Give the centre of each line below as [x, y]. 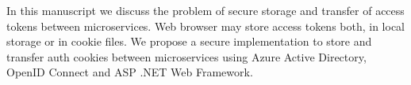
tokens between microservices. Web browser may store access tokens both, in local [205, 26]
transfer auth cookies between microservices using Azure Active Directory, [186, 56]
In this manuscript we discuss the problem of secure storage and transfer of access [205, 10]
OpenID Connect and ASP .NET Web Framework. [130, 72]
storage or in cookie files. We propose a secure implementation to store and [189, 41]
